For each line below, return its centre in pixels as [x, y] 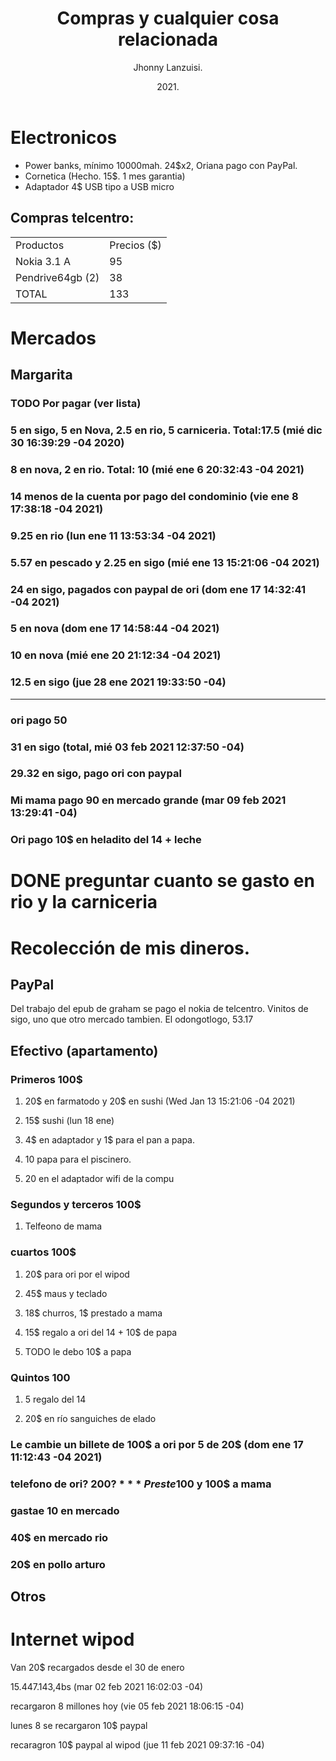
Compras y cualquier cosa [168, 18]
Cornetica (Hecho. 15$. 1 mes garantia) [105, 176]
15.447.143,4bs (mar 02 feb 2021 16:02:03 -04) [107, 1686]
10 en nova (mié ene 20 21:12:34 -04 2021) [116, 655]
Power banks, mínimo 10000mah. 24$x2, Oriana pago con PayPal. [161, 165]
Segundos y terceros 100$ [76, 1205]
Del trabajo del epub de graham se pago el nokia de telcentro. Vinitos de [159, 1009]
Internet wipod [72, 1639]
